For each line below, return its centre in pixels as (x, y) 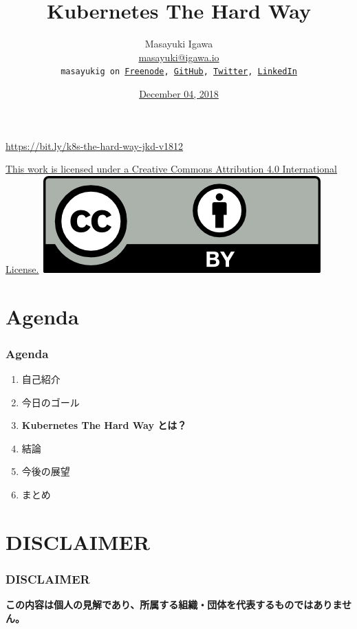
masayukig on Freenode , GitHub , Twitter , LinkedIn (179, 72)
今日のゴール (51, 402)
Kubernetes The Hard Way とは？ (104, 425)
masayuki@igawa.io (179, 57)
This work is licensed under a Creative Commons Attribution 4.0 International (171, 169)
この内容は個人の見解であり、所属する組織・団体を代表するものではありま (174, 605)
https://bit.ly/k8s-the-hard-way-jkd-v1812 (95, 145)
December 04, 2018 (179, 93)
